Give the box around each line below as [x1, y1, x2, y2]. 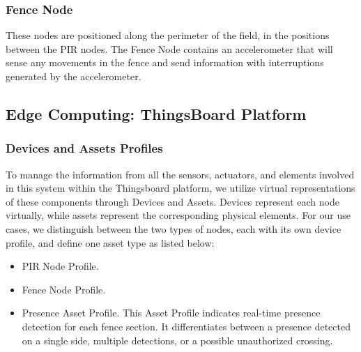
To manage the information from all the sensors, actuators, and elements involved [6, 167, 355, 181]
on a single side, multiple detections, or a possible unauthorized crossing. [22, 332, 333, 347]
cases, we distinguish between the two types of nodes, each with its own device [6, 221, 341, 236]
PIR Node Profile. [22, 259, 99, 273]
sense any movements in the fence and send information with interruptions [6, 55, 324, 70]
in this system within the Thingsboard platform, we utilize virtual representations [6, 181, 355, 195]
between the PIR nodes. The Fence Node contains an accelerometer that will [6, 41, 333, 56]
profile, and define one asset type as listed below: [6, 235, 215, 250]
